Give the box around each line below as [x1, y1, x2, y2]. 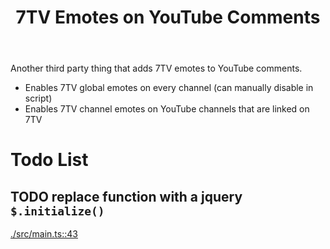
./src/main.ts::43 [10, 228, 78, 240]
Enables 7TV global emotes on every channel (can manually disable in [24, 82, 314, 94]
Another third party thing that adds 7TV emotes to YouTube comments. [10, 62, 303, 75]
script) [24, 92, 53, 105]
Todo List [10, 149, 89, 171]
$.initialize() [10, 204, 105, 218]
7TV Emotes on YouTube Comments [15, 6, 321, 29]
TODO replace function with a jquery [10, 188, 243, 205]
